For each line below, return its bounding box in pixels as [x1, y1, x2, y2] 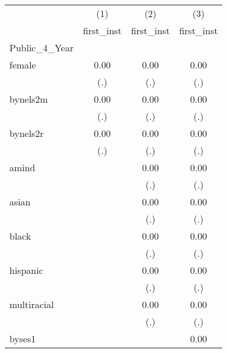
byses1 [9, 332, 36, 345]
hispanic [9, 263, 43, 277]
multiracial [9, 298, 54, 311]
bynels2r [9, 126, 44, 140]
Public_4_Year [9, 41, 74, 54]
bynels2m [9, 92, 48, 106]
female [9, 58, 36, 71]
